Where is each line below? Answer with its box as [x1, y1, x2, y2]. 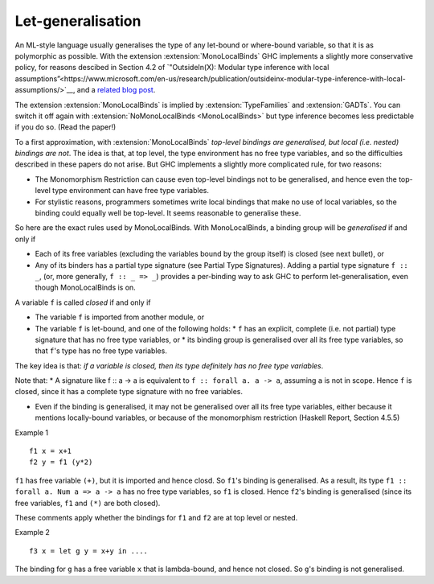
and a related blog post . [76, 85, 156, 95]
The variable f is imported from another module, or [35, 312, 205, 322]
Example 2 [14, 528, 50, 537]
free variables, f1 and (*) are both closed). [14, 498, 161, 508]
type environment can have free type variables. [52, 186, 209, 195]
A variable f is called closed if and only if [14, 298, 151, 307]
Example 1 [14, 427, 48, 438]
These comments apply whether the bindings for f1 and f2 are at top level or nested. [14, 513, 298, 522]
